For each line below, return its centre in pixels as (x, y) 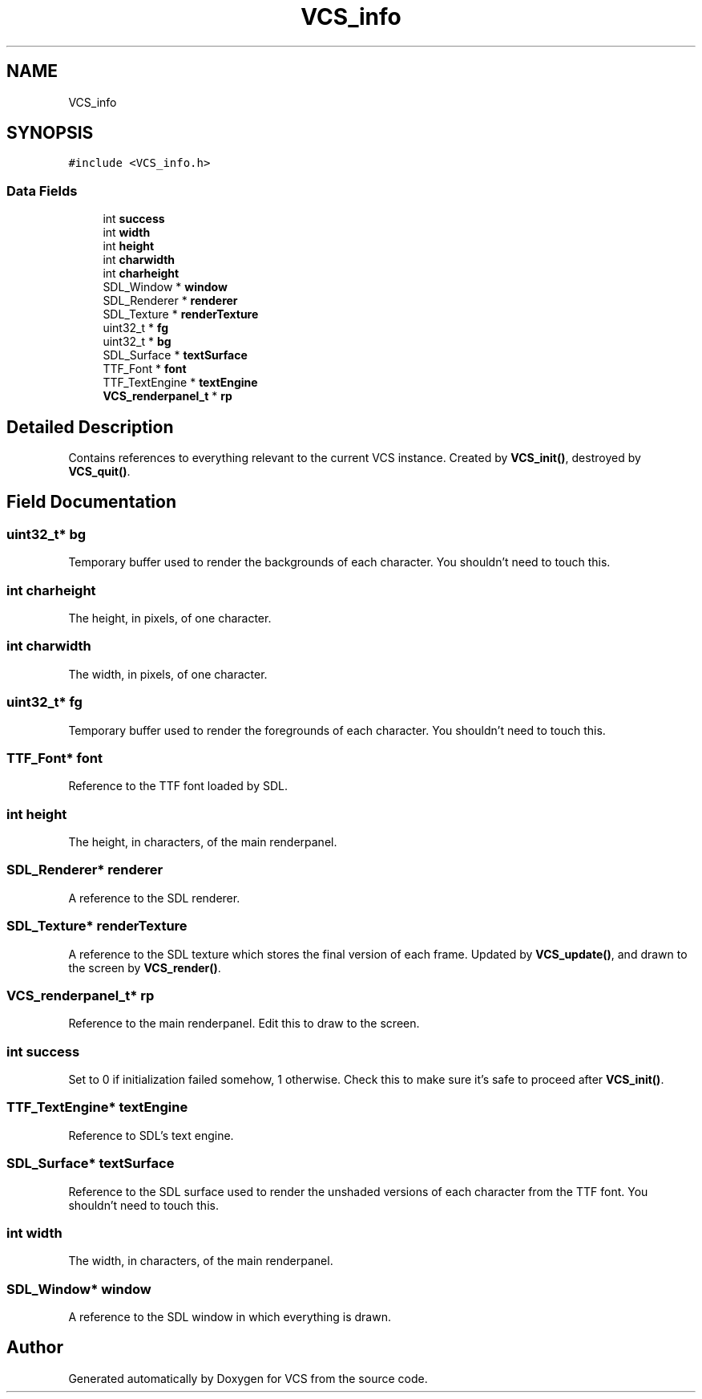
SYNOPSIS (50, 133)
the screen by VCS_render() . (145, 967)
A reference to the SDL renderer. (154, 898)
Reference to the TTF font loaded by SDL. (178, 786)
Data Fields (42, 191)
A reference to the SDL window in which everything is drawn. (230, 1317)
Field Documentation (91, 502)
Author (35, 1348)
